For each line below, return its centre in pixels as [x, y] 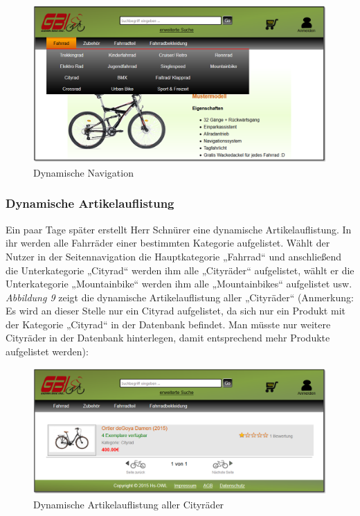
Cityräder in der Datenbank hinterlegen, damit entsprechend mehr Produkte [168, 338]
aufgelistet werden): [47, 352]
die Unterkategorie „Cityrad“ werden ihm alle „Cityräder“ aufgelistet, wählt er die [180, 270]
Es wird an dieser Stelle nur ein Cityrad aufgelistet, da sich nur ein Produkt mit [175, 311]
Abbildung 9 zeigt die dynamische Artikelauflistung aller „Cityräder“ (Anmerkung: [180, 297]
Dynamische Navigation [83, 172]
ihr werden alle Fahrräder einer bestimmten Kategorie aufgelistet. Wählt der [168, 243]
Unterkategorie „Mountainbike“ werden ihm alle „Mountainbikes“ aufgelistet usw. [179, 284]
